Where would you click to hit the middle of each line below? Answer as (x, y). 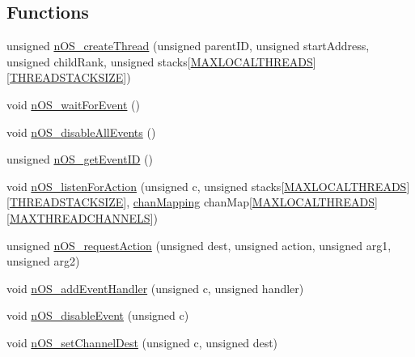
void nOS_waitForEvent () (73, 104)
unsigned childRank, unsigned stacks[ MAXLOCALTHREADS (160, 61)
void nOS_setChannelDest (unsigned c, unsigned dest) (142, 342)
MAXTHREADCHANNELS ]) (83, 217)
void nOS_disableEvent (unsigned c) (98, 315)
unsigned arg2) (43, 261)
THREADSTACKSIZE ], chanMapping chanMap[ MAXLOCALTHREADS (192, 202)
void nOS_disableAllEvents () (81, 132)
